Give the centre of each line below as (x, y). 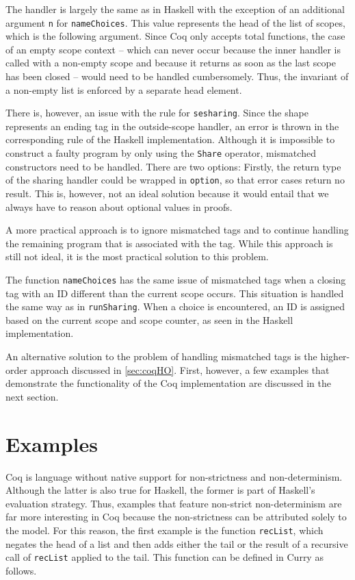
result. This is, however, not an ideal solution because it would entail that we (167, 193)
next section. (32, 396)
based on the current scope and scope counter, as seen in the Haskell (149, 319)
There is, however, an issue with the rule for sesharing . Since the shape (157, 113)
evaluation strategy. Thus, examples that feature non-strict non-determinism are (174, 503)
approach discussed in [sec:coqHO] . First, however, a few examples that (180, 369)
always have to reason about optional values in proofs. (119, 206)
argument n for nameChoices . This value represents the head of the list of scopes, (175, 22)
